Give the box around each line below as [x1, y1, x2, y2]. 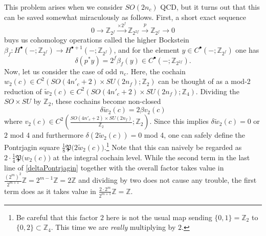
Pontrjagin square [4, 141, 60, 152]
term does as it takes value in [4, 185, 96, 196]
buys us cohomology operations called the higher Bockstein [4, 34, 189, 45]
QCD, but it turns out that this [160, 2, 260, 12]
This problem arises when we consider [4, 2, 123, 12]
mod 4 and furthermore [10, 130, 83, 140]
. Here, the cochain [126, 66, 186, 76]
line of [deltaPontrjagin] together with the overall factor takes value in [4, 162, 224, 173]
